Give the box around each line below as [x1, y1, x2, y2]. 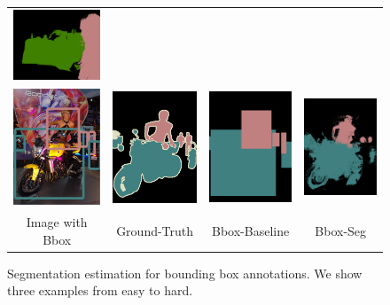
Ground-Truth [116, 221, 194, 239]
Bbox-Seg [315, 221, 367, 239]
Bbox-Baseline [211, 221, 290, 239]
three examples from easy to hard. [7, 281, 193, 300]
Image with [26, 213, 88, 231]
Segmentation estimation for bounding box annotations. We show [7, 263, 363, 282]
